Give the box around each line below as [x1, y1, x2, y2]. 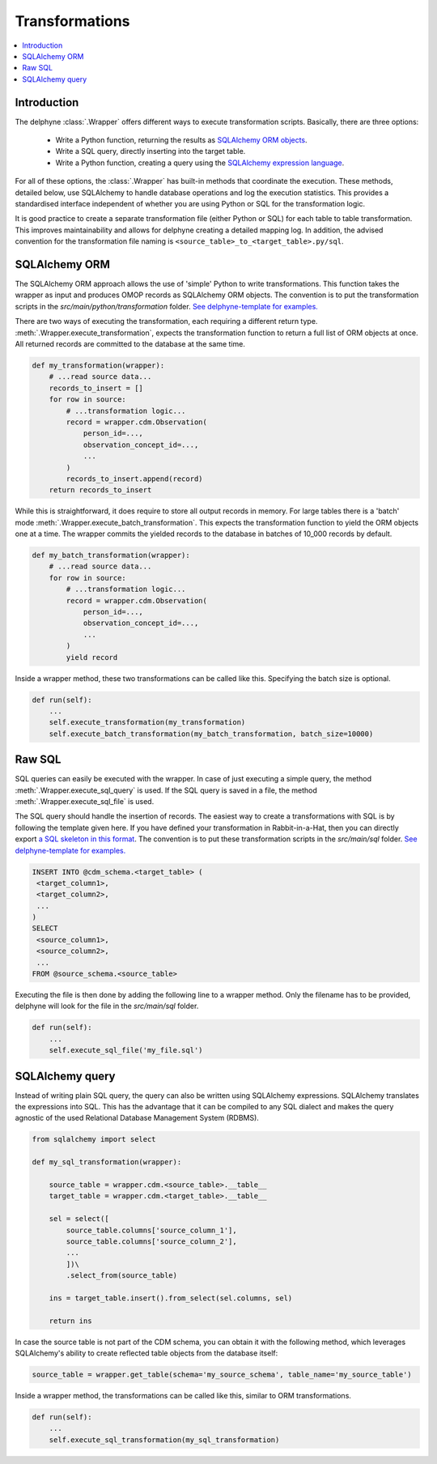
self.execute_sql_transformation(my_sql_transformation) [49, 1435, 280, 1445]
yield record [66, 653, 118, 662]
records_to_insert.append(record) [66, 474, 203, 483]
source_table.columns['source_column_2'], [66, 1236, 238, 1246]
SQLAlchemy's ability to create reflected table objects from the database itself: [15, 1348, 278, 1358]
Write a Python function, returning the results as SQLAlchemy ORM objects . [55, 135, 308, 145]
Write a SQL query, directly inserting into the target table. [55, 147, 246, 156]
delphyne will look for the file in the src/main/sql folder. [15, 1001, 199, 1011]
